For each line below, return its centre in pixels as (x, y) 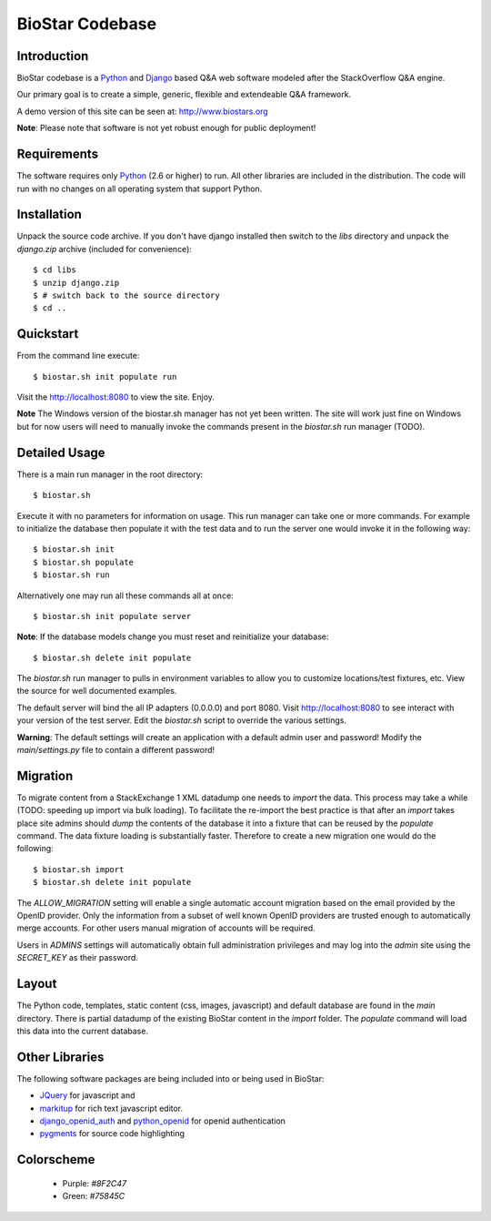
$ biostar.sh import (79, 869)
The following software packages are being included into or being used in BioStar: (170, 1078)
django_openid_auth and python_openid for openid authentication (163, 1121)
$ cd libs (55, 270)
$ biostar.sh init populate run (105, 376)
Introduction (53, 56)
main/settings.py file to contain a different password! (116, 750)
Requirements (58, 154)
